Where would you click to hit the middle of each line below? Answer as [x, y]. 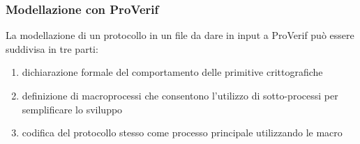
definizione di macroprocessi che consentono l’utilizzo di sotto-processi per [180, 95]
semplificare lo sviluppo [72, 109]
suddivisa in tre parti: [52, 48]
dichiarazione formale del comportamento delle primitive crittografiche [172, 72]
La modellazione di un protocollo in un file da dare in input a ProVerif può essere [180, 35]
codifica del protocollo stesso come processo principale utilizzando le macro [182, 133]
